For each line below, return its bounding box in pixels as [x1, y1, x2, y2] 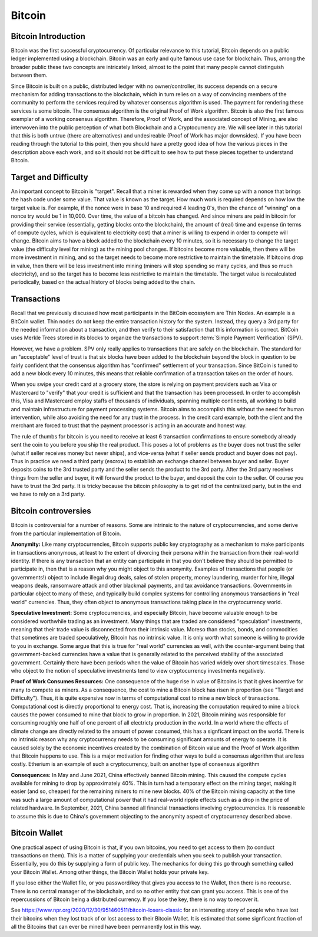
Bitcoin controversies [11, 506, 91, 516]
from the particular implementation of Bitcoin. [11, 530, 121, 537]
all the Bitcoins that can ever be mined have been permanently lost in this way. [11, 923, 201, 931]
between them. [11, 71, 48, 79]
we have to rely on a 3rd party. [11, 490, 85, 498]
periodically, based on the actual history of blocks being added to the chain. [11, 279, 196, 286]
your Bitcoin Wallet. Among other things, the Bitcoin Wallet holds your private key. [11, 868, 209, 876]
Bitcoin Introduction [11, 31, 85, 41]
